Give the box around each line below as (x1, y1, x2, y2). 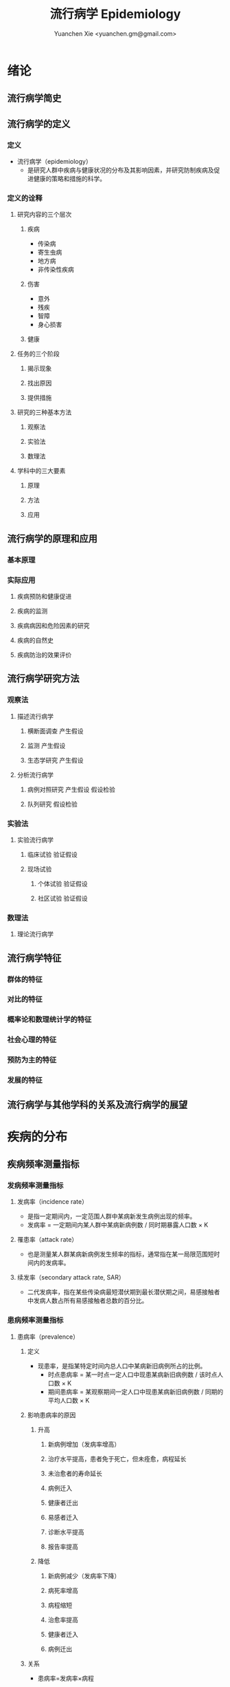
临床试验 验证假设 (27, 850, 78, 858)
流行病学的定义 (7, 118, 71, 129)
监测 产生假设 (27, 741, 66, 750)
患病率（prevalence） (16, 1333, 79, 1341)
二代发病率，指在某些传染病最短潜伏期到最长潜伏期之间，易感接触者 (27, 1288, 220, 1296)
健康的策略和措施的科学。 (33, 175, 106, 183)
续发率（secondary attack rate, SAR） (16, 1273, 125, 1282)
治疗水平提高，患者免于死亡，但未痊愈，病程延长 (47, 1454, 187, 1463)
